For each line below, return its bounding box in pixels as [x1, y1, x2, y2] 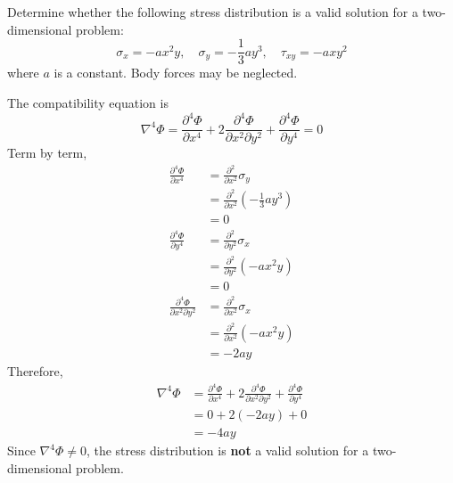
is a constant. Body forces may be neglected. [54, 63, 298, 82]
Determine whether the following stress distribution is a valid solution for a [7, 3, 418, 21]
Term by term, [7, 143, 87, 162]
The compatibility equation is [7, 94, 169, 112]
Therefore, [7, 361, 63, 380]
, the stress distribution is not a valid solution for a [86, 441, 369, 459]
